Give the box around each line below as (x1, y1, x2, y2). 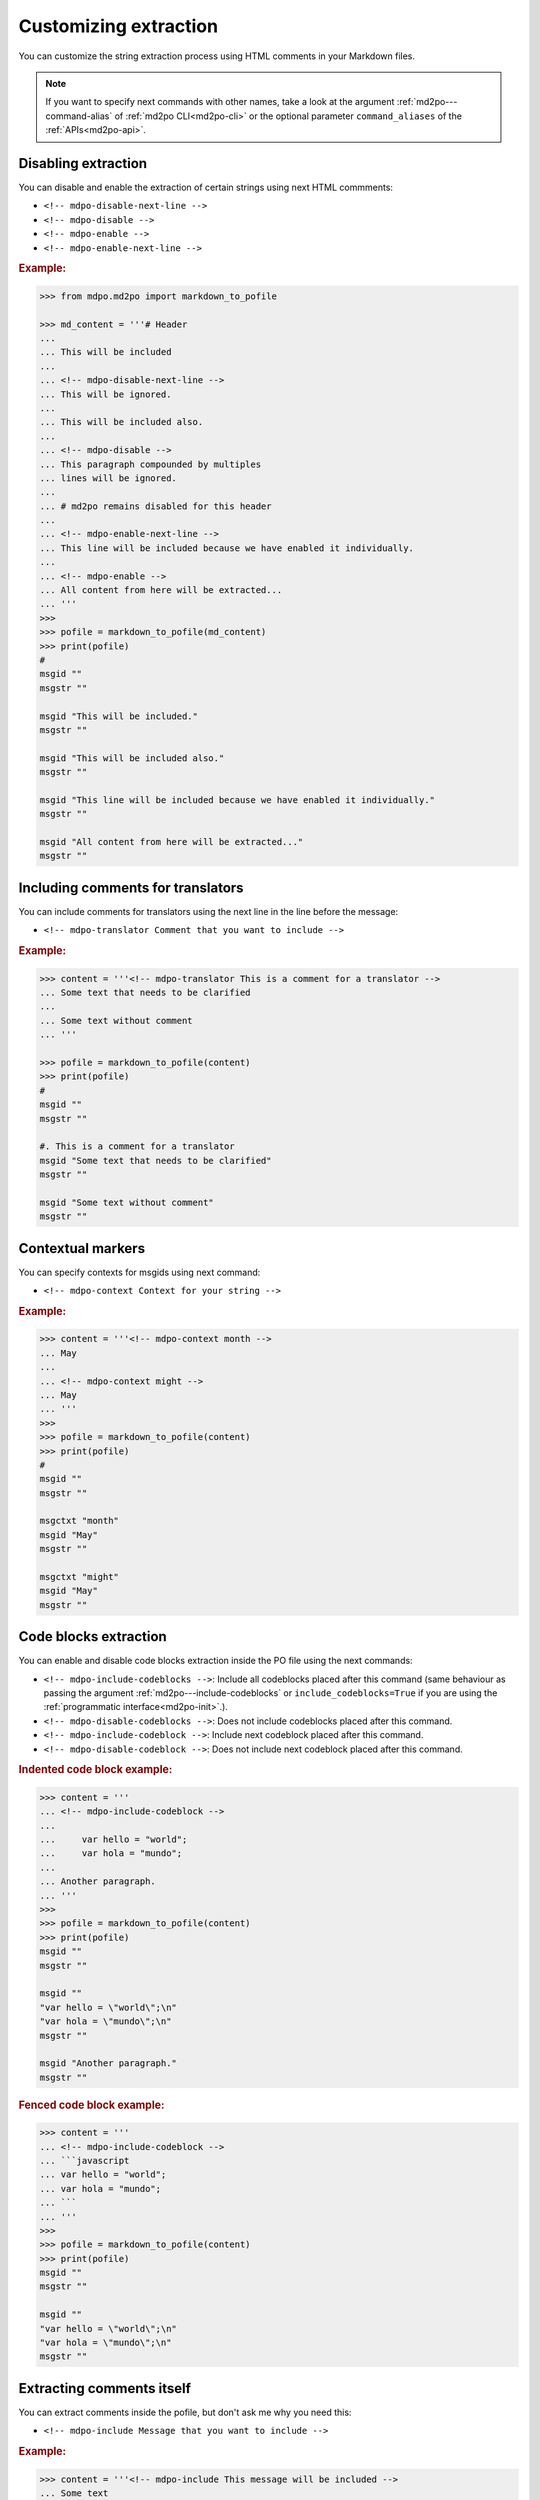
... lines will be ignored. (39, 472, 177, 484)
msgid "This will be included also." (39, 752, 225, 764)
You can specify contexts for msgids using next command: (18, 1266, 261, 1278)
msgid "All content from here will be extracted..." (39, 836, 304, 848)
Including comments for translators (18, 879, 244, 896)
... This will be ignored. (39, 388, 172, 400)
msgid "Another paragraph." (39, 2058, 177, 2069)
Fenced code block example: (18, 2098, 165, 2112)
